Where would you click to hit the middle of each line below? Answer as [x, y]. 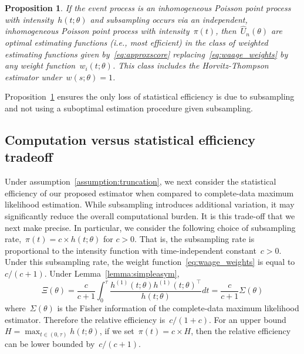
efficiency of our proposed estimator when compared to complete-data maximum [149, 193]
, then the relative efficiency [241, 331]
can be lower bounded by [50, 343]
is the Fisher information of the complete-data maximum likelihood [178, 308]
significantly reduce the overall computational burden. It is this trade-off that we [150, 215]
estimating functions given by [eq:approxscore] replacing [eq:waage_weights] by [146, 54]
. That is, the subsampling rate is [195, 239]
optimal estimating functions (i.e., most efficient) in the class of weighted [136, 42]
